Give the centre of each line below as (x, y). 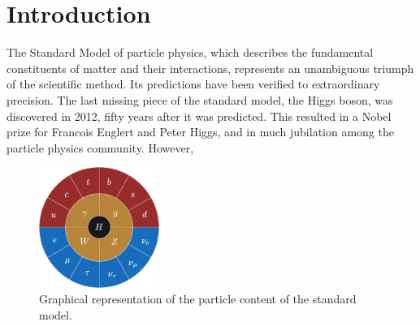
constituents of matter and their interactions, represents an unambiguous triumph (210, 68)
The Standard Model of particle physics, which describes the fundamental (190, 52)
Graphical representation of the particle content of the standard (198, 299)
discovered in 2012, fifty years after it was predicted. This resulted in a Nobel (199, 116)
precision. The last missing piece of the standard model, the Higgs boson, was (200, 99)
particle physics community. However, (100, 147)
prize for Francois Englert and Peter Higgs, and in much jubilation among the (200, 132)
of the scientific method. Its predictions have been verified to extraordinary (193, 84)
